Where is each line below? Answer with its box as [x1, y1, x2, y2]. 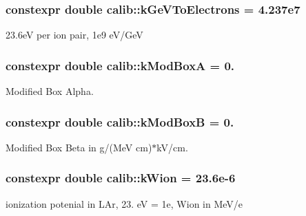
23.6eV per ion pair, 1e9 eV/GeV [6, 28, 143, 42]
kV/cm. [156, 140, 188, 154]
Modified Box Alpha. [6, 84, 94, 98]
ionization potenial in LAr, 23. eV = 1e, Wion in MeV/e [6, 196, 243, 210]
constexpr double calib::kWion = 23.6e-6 [6, 169, 236, 186]
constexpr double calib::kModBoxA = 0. [6, 56, 235, 74]
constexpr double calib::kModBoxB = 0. [6, 113, 234, 130]
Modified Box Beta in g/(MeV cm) [6, 140, 152, 154]
